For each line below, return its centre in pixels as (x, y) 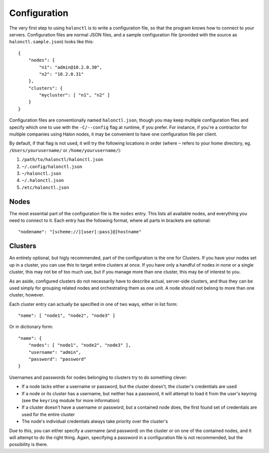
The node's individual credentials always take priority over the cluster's (95, 422)
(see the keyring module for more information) (71, 400)
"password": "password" (57, 359)
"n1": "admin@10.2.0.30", (70, 67)
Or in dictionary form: (31, 327)
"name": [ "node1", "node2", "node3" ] (67, 316)
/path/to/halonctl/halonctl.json (63, 160)
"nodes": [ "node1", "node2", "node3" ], (80, 345)
